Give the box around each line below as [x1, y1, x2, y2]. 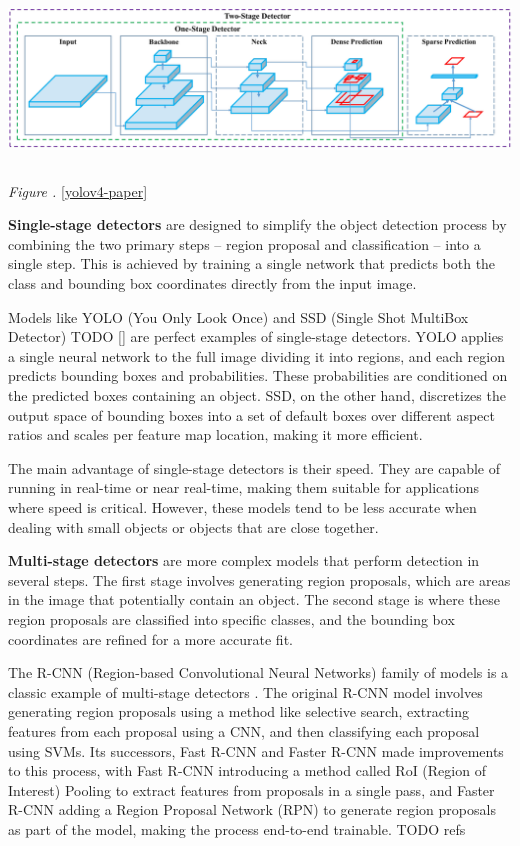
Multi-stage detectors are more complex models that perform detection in [8, 550, 480, 571]
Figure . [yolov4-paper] [8, 180, 148, 201]
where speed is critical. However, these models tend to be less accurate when [8, 496, 477, 517]
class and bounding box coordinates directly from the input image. [8, 273, 417, 294]
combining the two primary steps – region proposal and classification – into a [8, 233, 481, 254]
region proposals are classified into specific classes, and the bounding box [8, 608, 455, 629]
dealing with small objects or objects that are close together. [8, 516, 379, 537]
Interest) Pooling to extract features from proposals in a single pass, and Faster [8, 779, 495, 800]
